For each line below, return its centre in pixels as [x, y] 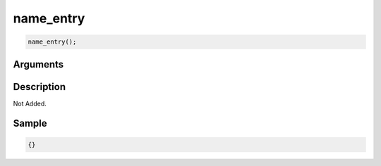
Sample [30, 123]
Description [40, 87]
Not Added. [30, 103]
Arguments [38, 64]
